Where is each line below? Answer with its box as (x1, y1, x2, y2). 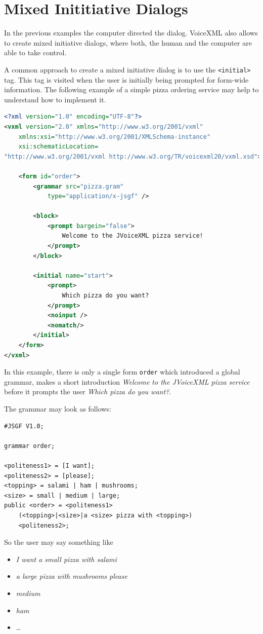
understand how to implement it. (4, 94, 106, 104)
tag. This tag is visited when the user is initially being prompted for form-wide (4, 74, 249, 85)
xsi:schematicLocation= (18, 143, 99, 151)
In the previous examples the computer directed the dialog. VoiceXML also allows (4, 27, 258, 38)
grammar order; (4, 442, 55, 450)
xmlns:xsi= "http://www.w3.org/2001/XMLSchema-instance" (18, 133, 211, 140)
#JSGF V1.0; (4, 422, 44, 430)
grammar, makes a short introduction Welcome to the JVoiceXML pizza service (4, 376, 250, 387)
